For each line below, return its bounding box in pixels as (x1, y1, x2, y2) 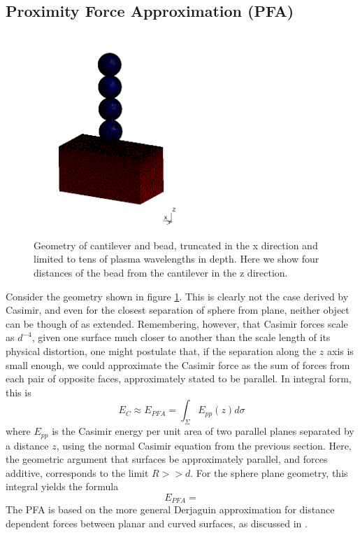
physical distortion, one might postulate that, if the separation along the (6, 343, 317, 358)
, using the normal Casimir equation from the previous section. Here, (56, 438, 352, 452)
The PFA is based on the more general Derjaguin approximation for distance (6, 502, 335, 517)
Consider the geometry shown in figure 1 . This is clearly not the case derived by (6, 289, 349, 303)
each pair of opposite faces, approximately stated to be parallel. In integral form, (6, 371, 352, 386)
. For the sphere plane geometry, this (190, 465, 348, 480)
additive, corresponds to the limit (6, 465, 149, 480)
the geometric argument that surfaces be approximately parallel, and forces (6, 452, 328, 466)
